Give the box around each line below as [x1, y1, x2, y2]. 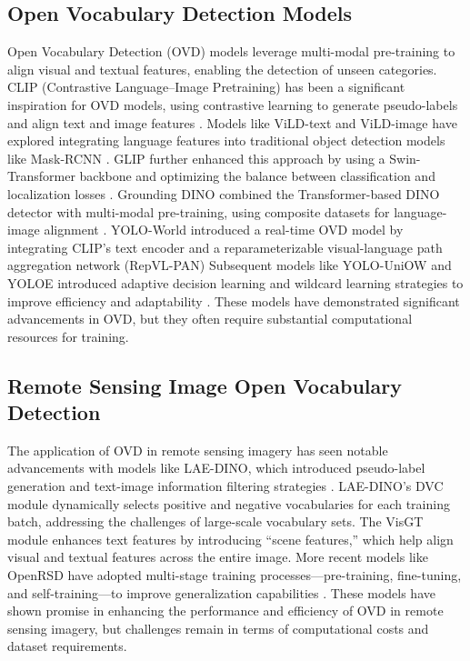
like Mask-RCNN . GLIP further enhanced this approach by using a [7, 148, 385, 167]
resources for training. [7, 326, 129, 346]
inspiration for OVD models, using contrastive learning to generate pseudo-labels [7, 95, 458, 114]
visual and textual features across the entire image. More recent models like [7, 547, 428, 566]
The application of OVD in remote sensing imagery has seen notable [7, 440, 388, 459]
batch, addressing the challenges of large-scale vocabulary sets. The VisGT [7, 512, 424, 531]
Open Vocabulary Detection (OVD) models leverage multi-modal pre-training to [7, 42, 455, 61]
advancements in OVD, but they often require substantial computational [7, 309, 413, 328]
